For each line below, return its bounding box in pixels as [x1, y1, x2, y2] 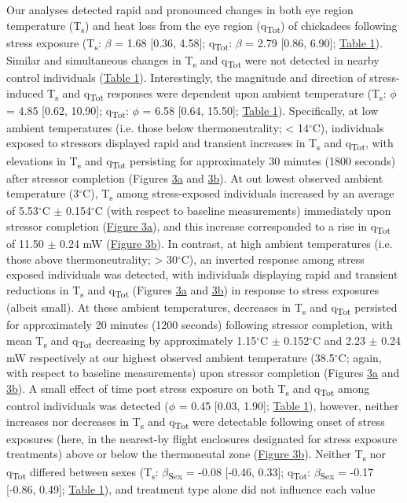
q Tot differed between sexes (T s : [6, 463, 159, 482]
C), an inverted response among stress [181, 250, 365, 267]
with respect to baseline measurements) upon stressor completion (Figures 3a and [6, 364, 400, 381]
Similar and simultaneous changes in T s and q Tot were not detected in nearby [6, 51, 379, 70]
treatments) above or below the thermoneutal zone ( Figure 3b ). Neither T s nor [6, 446, 387, 464]
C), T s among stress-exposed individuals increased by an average [82, 185, 394, 204]
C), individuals [312, 119, 384, 135]
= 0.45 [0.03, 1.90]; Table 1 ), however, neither [178, 398, 399, 414]
